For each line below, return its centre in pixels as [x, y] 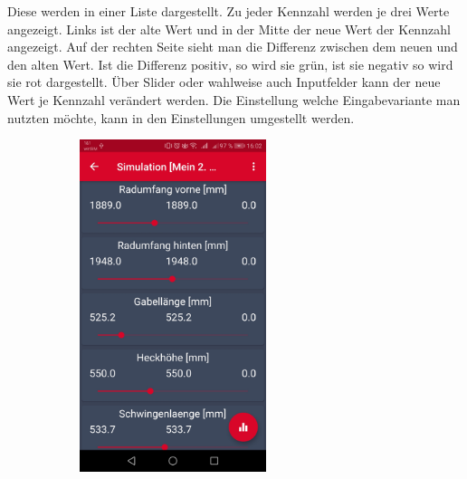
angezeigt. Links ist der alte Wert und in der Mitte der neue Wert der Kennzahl [229, 29]
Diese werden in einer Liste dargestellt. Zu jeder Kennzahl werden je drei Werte [229, 11]
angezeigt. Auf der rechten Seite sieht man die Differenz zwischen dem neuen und [233, 47]
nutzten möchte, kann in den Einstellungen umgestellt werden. [181, 117]
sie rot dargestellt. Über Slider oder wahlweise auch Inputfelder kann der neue [224, 82]
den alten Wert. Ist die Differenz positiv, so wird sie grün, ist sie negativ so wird [230, 64]
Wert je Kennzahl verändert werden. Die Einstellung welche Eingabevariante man [234, 99]
